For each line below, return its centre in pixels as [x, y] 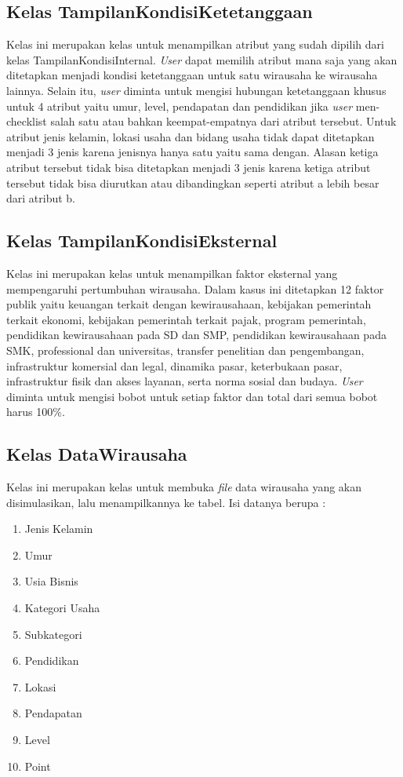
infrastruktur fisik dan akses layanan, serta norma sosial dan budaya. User [185, 381]
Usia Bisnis [51, 581]
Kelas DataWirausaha [97, 454]
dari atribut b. [41, 198]
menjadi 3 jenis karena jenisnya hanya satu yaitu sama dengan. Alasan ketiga [192, 152]
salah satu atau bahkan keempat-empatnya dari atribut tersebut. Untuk [223, 121]
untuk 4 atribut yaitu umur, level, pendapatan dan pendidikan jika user [180, 106]
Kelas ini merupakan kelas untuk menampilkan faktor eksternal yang [172, 273]
